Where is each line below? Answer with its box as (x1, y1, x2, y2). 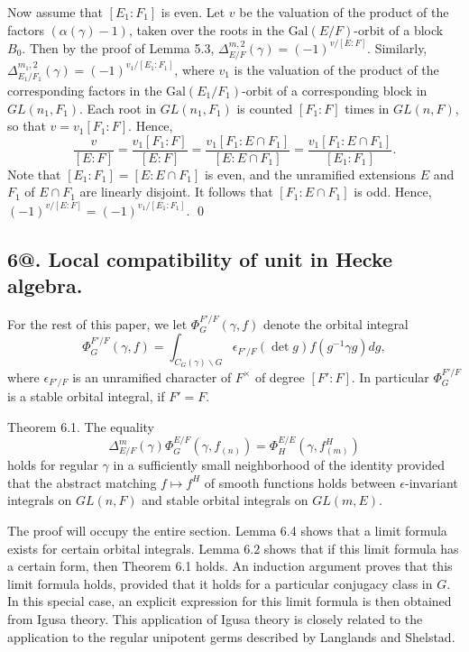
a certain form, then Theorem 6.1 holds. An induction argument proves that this (7, 556, 453, 575)
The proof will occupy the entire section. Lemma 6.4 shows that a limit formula (7, 521, 447, 540)
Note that (7, 164, 61, 183)
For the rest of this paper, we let (7, 314, 188, 333)
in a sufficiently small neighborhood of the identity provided (113, 455, 445, 474)
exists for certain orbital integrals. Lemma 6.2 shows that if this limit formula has (7, 538, 459, 557)
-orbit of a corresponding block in (242, 81, 428, 100)
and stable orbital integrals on (142, 491, 308, 510)
